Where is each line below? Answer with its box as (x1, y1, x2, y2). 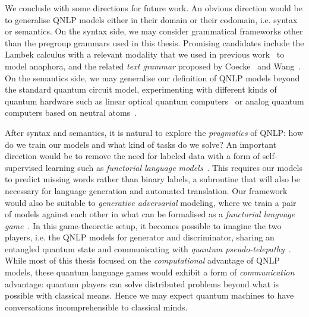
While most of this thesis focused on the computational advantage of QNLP (5, 254, 280, 267)
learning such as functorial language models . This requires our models (45, 161, 302, 173)
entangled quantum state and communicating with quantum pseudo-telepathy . (5, 242, 291, 255)
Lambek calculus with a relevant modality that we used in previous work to (5, 48, 285, 61)
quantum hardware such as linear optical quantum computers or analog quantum (5, 94, 304, 107)
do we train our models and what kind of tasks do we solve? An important (5, 138, 276, 150)
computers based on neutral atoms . (5, 106, 137, 119)
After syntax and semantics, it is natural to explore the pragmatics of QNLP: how (5, 126, 304, 138)
